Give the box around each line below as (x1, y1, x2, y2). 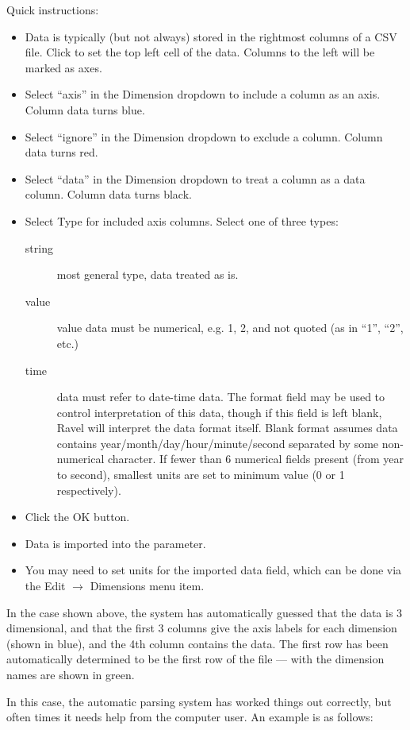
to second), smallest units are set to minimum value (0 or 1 (56, 466, 345, 483)
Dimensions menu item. (90, 577, 205, 594)
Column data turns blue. (25, 101, 145, 118)
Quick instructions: (6, 2, 99, 17)
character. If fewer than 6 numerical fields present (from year (108, 450, 404, 467)
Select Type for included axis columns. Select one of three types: (25, 212, 339, 229)
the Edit (25, 577, 66, 594)
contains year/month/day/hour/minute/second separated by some (56, 435, 379, 451)
